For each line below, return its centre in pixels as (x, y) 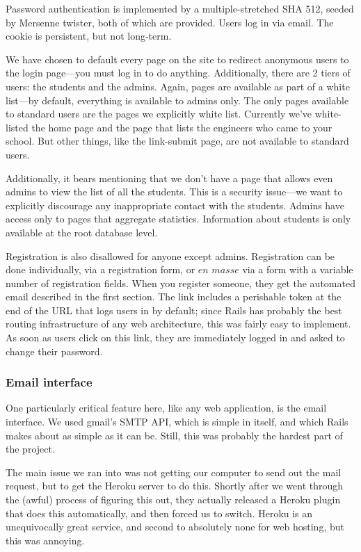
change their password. (54, 351)
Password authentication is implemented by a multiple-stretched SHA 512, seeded (180, 8)
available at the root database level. (82, 232)
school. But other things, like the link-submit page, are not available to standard (177, 141)
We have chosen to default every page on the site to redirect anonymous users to (177, 59)
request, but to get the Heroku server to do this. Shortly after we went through (175, 486)
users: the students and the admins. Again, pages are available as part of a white (178, 86)
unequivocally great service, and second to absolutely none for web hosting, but (175, 527)
